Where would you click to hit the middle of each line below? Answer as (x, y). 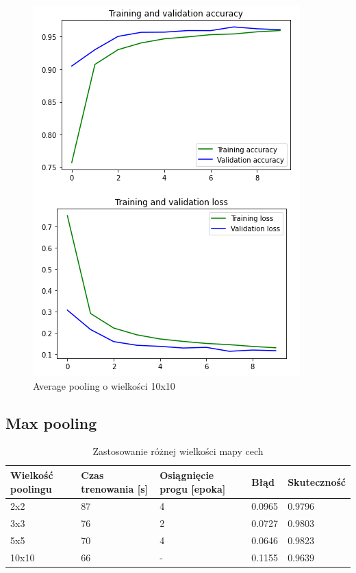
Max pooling (51, 422)
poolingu (31, 488)
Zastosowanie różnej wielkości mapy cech (178, 451)
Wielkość (32, 475)
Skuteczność (317, 481)
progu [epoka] (193, 488)
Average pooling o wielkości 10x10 (104, 385)
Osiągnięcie (187, 475)
